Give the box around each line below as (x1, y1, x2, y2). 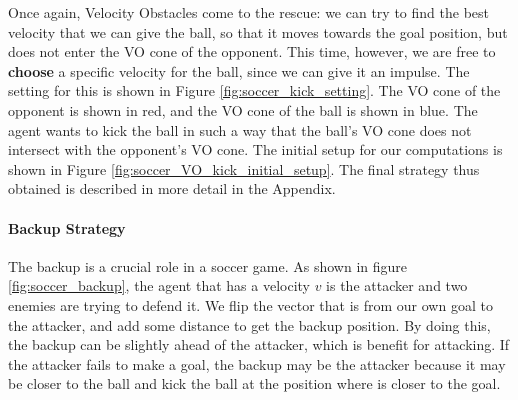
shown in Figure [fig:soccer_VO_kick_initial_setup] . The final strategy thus (8, 158, 480, 179)
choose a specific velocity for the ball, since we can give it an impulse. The (8, 60, 470, 81)
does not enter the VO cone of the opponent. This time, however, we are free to (8, 41, 496, 62)
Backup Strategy (8, 217, 126, 238)
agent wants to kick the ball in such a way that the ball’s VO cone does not (8, 119, 472, 140)
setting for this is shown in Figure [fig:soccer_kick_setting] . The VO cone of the (8, 80, 501, 101)
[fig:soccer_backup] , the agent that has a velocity (8, 275, 310, 296)
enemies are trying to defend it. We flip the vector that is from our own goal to (8, 294, 493, 315)
